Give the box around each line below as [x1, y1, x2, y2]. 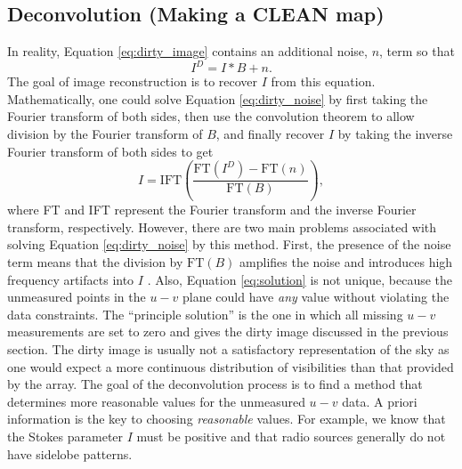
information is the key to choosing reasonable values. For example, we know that [7, 409, 446, 428]
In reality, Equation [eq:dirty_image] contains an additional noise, [7, 42, 368, 61]
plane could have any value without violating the [182, 287, 450, 306]
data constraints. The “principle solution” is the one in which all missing [7, 304, 403, 323]
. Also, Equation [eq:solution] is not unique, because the [147, 270, 453, 288]
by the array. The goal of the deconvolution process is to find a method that [7, 375, 423, 393]
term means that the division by [7, 252, 183, 271]
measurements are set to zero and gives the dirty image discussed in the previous [7, 322, 449, 341]
